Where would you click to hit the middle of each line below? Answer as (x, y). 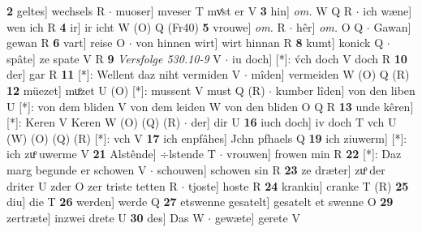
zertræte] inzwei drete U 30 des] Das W (105, 217)
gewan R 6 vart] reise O (66, 43)
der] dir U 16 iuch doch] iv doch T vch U (294, 122)
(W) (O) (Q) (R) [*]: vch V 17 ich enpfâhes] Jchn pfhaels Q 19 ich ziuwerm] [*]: (207, 137)
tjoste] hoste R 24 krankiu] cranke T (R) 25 (299, 185)
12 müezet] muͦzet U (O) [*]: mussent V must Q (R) (136, 90)
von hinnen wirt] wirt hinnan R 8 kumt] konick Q (260, 43)
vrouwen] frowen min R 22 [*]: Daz (314, 154)
